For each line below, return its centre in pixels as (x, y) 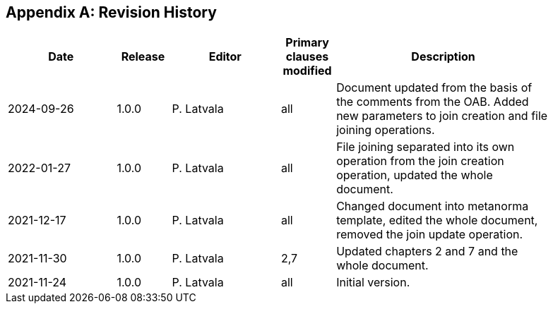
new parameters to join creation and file (442, 116)
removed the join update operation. (430, 235)
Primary (307, 43)
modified (307, 71)
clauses (307, 57)
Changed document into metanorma (433, 206)
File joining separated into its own (426, 147)
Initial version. (373, 283)
